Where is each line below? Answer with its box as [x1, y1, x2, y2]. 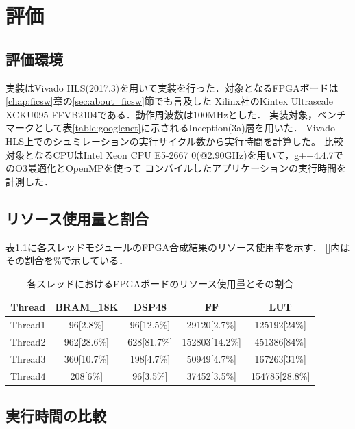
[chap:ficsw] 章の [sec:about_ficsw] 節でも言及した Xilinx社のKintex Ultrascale [5, 94, 333, 108]
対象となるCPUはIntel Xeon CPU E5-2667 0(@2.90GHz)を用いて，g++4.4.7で [5, 147, 343, 161]
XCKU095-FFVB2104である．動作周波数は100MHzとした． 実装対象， [5, 107, 318, 121]
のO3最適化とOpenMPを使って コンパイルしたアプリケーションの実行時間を [5, 161, 347, 175]
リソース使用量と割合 [5, 207, 149, 229]
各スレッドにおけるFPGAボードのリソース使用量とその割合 [27, 276, 294, 290]
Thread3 [10, 351, 46, 365]
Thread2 [10, 335, 46, 348]
